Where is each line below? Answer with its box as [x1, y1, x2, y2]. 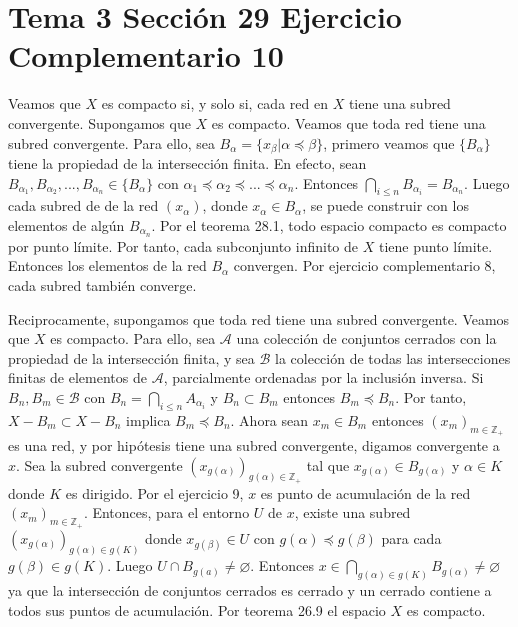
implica [126, 409, 171, 430]
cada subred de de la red [8, 195, 159, 216]
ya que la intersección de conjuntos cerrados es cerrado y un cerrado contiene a [8, 580, 492, 601]
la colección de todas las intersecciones [275, 347, 511, 368]
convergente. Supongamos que [8, 112, 191, 133]
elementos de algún [8, 214, 125, 235]
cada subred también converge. [8, 274, 197, 295]
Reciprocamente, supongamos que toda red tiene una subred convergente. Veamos [8, 308, 510, 329]
